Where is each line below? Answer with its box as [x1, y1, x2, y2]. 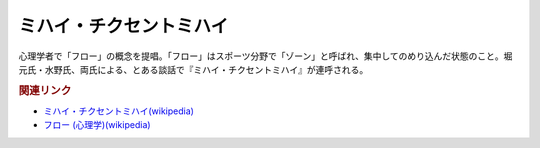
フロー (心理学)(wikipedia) [43, 119, 151, 131]
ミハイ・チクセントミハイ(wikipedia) [43, 105, 195, 117]
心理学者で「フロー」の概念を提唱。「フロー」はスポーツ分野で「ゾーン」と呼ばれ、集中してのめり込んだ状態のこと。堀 [18, 50, 513, 62]
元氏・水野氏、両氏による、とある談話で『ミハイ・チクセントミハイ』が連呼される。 [18, 63, 369, 75]
